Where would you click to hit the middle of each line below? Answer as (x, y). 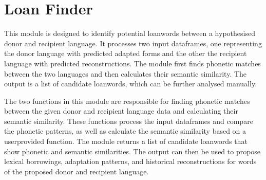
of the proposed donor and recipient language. (77, 171)
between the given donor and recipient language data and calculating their (121, 111)
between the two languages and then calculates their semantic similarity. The (126, 73)
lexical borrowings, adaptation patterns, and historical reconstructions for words (130, 161)
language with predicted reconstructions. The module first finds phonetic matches (132, 63)
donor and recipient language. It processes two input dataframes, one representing (133, 43)
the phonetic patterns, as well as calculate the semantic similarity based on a (125, 131)
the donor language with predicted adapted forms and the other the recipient (126, 53)
